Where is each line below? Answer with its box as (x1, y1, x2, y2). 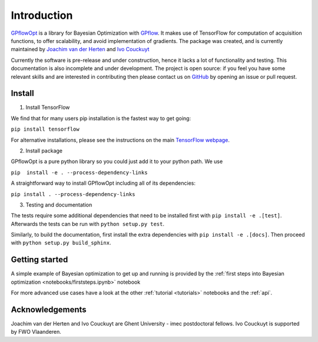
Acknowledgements (11, 304, 87, 314)
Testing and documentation (25, 201, 92, 208)
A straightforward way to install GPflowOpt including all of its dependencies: (11, 180, 196, 187)
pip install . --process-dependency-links (11, 191, 135, 197)
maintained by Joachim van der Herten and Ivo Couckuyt (11, 46, 150, 53)
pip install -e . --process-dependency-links (11, 169, 148, 176)
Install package (25, 147, 63, 154)
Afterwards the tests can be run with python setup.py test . (11, 220, 165, 227)
